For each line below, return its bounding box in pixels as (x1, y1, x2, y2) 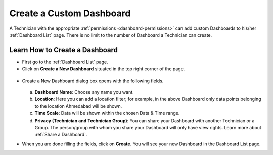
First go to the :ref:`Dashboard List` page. (22, 59, 108, 65)
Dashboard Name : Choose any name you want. (34, 89, 134, 95)
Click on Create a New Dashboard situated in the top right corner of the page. (22, 66, 185, 72)
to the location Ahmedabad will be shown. (34, 103, 122, 109)
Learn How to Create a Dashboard (9, 46, 118, 54)
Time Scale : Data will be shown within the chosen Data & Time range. (34, 110, 180, 117)
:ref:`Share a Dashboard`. (34, 132, 87, 138)
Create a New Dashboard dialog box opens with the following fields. (22, 77, 164, 84)
